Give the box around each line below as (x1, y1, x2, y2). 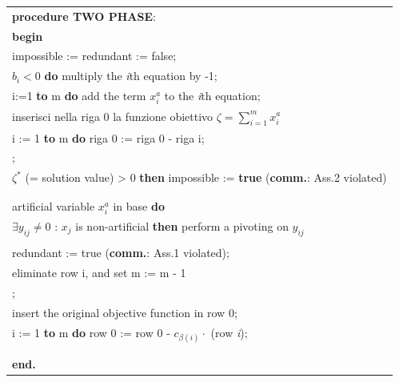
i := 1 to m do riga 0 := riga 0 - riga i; (12, 129, 205, 146)
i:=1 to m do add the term (12, 87, 146, 104)
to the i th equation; (164, 87, 261, 104)
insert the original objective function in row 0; (12, 304, 237, 320)
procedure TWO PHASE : (12, 7, 156, 24)
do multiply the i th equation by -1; (44, 67, 217, 84)
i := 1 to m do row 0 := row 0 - (12, 324, 170, 340)
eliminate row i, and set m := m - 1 (12, 264, 186, 281)
